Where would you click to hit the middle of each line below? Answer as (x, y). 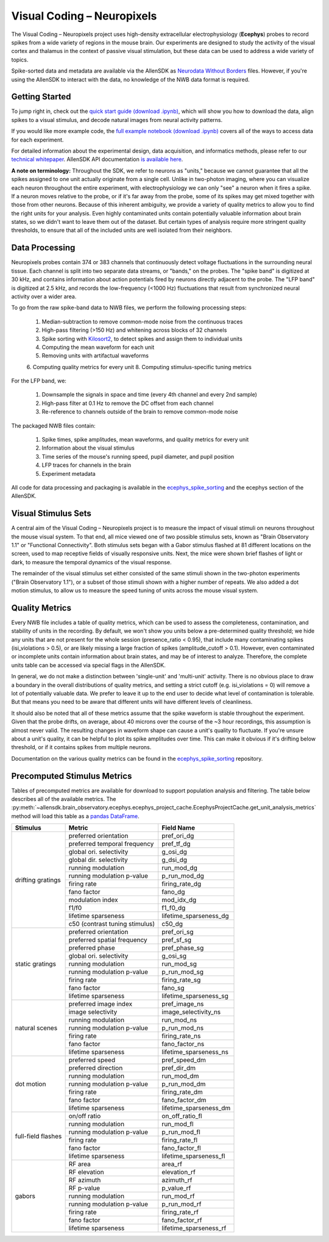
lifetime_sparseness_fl (193, 1156)
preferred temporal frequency (111, 844)
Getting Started (41, 97)
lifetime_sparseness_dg (195, 916)
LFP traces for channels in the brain (87, 465)
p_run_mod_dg (183, 876)
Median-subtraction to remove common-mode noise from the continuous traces (142, 321)
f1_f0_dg (174, 908)
